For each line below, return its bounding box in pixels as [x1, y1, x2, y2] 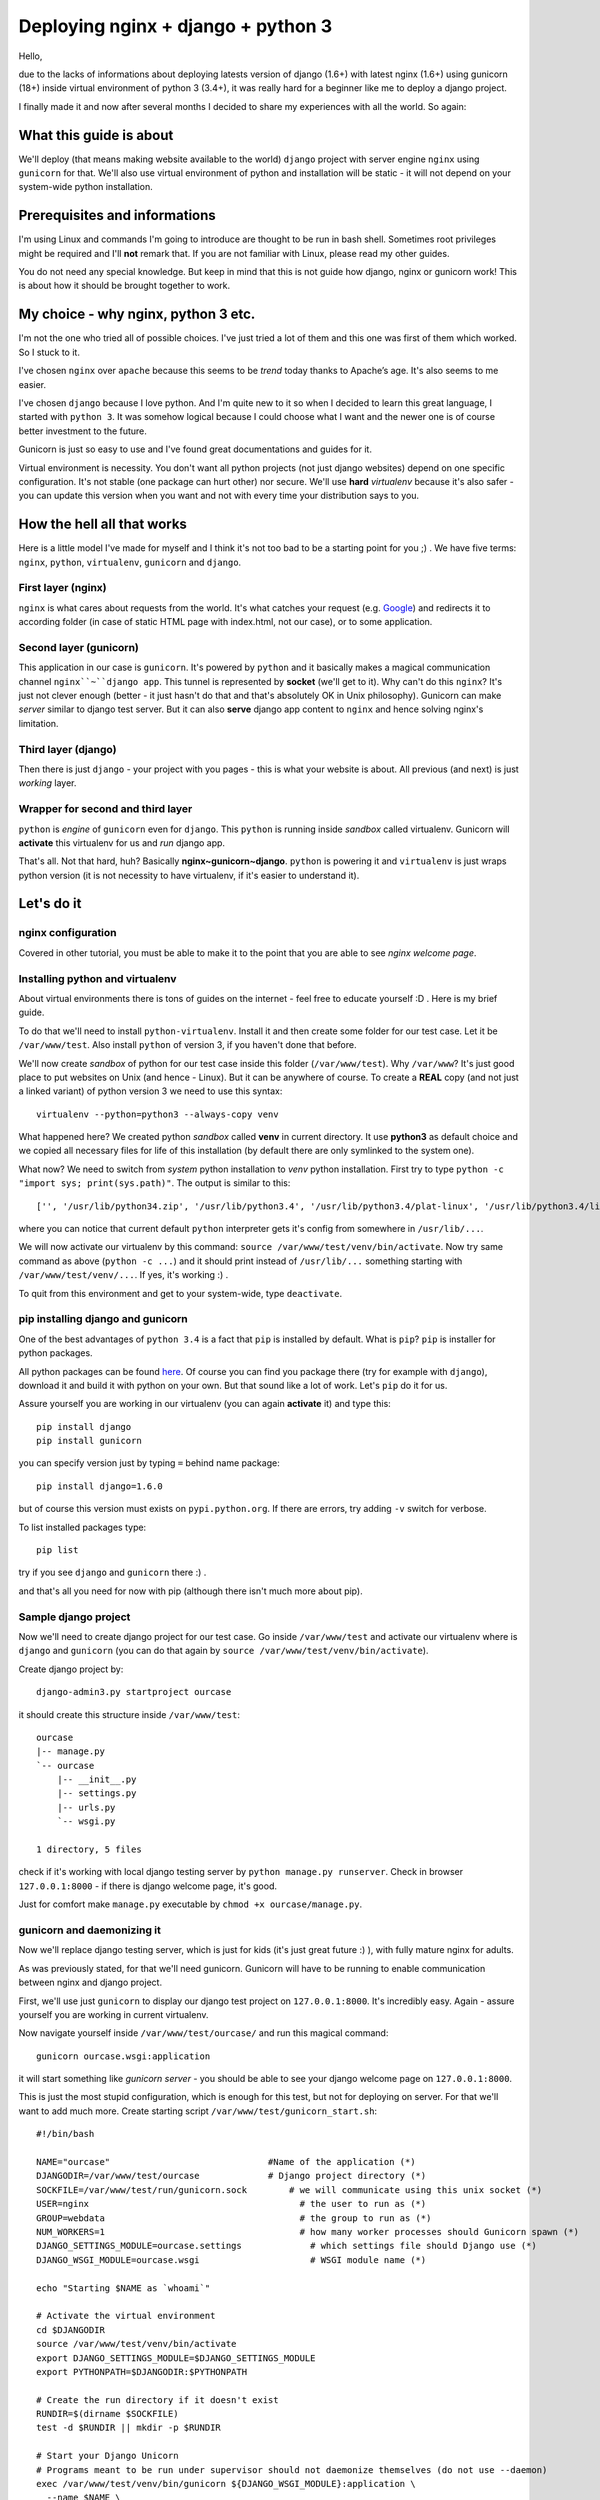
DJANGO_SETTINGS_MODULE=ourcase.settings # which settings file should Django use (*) [36, 2240, 537, 2252]
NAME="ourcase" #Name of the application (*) [36, 2156, 416, 2168]
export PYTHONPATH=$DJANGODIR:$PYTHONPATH [36, 2366, 248, 2377]
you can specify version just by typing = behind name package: [18, 1457, 280, 1469]
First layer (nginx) [18, 581, 107, 595]
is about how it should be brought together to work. [18, 280, 231, 292]
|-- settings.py [56, 1788, 137, 1799]
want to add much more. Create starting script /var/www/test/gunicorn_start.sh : [18, 2105, 378, 2117]
